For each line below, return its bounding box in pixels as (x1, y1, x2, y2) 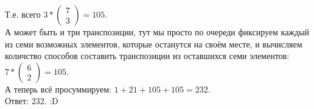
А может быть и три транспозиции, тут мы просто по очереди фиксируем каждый (5, 26, 310, 38)
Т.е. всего (5, 8, 41, 20)
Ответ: (5, 94, 29, 107)
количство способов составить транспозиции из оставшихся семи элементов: (5, 49, 290, 62)
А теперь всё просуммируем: (5, 82, 111, 95)
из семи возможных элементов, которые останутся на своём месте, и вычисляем (5, 37, 302, 50)
